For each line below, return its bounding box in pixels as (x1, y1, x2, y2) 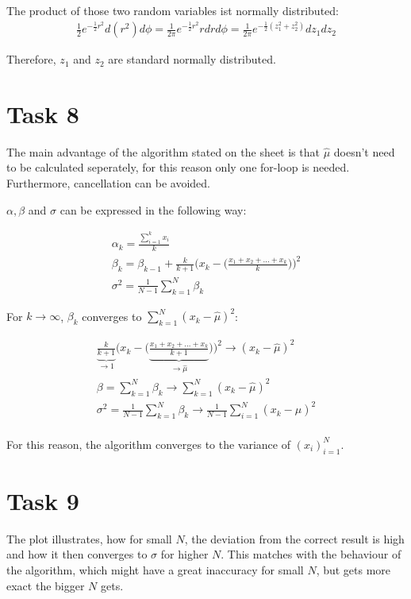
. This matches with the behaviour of (221, 546, 401, 562)
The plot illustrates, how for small (6, 530, 172, 547)
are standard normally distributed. (108, 51, 276, 68)
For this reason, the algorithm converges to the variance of (6, 435, 290, 452)
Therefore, (6, 51, 56, 68)
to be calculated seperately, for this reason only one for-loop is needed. (6, 159, 350, 176)
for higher (160, 546, 209, 562)
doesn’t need (333, 143, 395, 160)
